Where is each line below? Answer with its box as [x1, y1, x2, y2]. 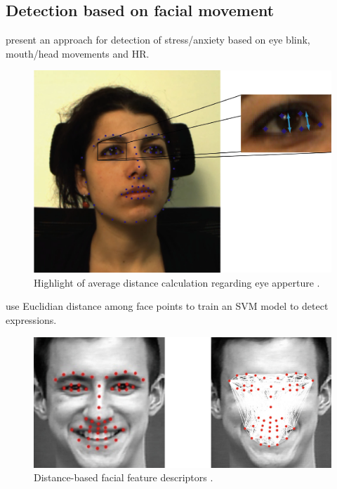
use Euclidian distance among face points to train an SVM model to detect [6, 299, 329, 313]
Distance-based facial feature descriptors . [34, 470, 213, 485]
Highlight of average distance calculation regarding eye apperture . [34, 275, 320, 289]
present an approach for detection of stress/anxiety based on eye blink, [6, 32, 310, 47]
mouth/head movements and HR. [6, 46, 150, 60]
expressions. [6, 313, 57, 327]
